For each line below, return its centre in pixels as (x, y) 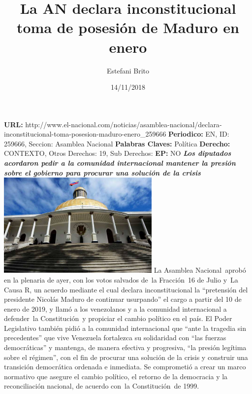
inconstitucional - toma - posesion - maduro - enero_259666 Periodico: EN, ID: (117, 134)
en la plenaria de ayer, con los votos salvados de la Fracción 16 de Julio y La (121, 279)
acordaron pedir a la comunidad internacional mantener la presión (120, 163)
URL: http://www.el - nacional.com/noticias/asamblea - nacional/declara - (113, 124)
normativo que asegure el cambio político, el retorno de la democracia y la (116, 376)
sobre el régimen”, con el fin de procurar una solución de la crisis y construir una (126, 357)
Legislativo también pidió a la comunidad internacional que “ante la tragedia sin (125, 328)
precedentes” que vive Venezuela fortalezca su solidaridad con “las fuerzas (115, 338)
